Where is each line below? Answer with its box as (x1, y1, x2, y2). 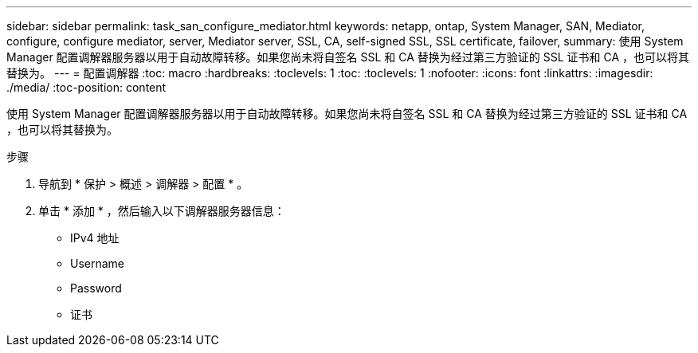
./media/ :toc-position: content (6, 80, 167, 94)
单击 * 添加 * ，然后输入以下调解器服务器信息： (38, 204, 285, 218)
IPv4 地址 (70, 231, 120, 245)
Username (70, 257, 125, 270)
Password (70, 281, 122, 295)
